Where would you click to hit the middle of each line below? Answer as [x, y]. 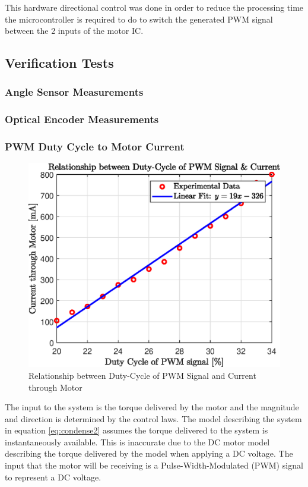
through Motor [55, 387]
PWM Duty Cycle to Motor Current [95, 147]
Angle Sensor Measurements [74, 92]
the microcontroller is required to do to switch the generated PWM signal [139, 19]
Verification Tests [59, 63]
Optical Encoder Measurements [82, 119]
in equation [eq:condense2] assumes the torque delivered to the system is [136, 430]
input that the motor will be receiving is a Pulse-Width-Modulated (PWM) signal [154, 465]
